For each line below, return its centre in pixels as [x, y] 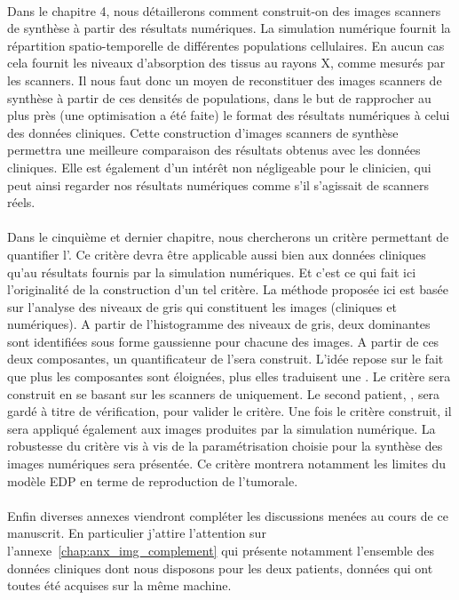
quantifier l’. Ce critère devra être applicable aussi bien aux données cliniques [217, 254]
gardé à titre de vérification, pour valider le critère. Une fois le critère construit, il [229, 411]
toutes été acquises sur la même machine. [119, 585]
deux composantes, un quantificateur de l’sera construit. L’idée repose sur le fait [226, 359]
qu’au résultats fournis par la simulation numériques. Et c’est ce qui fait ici [212, 272]
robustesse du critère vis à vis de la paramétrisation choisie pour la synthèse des [225, 446]
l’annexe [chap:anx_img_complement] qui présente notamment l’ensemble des [221, 550]
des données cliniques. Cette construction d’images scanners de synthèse [203, 132]
